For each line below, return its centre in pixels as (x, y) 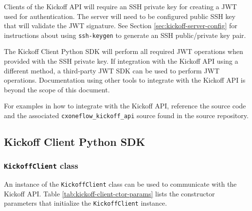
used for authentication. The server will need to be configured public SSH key (120, 16)
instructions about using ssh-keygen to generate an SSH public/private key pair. (125, 35)
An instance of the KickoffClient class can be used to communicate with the (120, 184)
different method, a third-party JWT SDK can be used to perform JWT (112, 70)
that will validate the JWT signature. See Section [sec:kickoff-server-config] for (121, 26)
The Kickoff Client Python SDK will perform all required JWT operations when (124, 51)
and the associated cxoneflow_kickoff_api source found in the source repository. (126, 115)
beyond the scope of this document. (57, 89)
